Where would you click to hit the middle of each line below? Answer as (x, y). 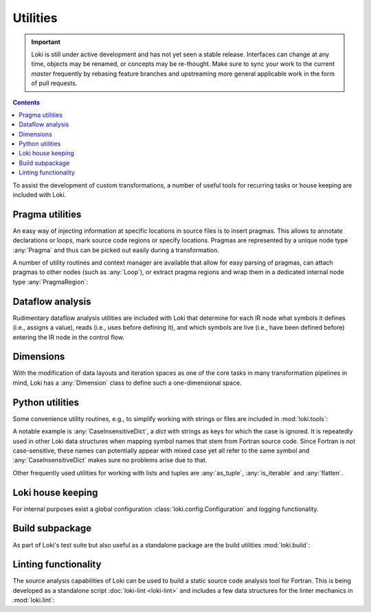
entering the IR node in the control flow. (69, 337)
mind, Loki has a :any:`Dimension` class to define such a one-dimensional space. (127, 383)
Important (46, 42)
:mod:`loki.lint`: (34, 600)
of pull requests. (54, 83)
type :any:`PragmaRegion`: (50, 282)
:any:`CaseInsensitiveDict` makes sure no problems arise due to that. (110, 460)
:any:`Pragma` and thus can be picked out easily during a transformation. (116, 250)
